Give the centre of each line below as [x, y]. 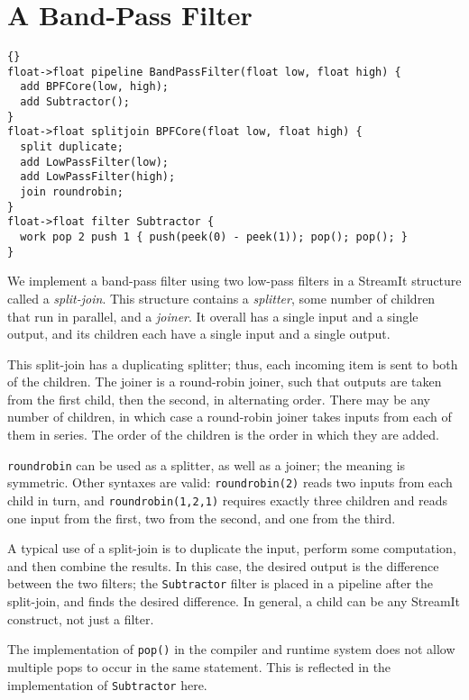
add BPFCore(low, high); [94, 87]
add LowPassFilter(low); [94, 162]
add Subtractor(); [75, 102]
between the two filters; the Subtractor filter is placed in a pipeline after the [221, 583]
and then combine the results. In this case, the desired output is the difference [223, 565]
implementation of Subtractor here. [107, 684]
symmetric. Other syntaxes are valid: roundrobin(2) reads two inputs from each [230, 482]
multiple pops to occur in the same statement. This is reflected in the [199, 666]
